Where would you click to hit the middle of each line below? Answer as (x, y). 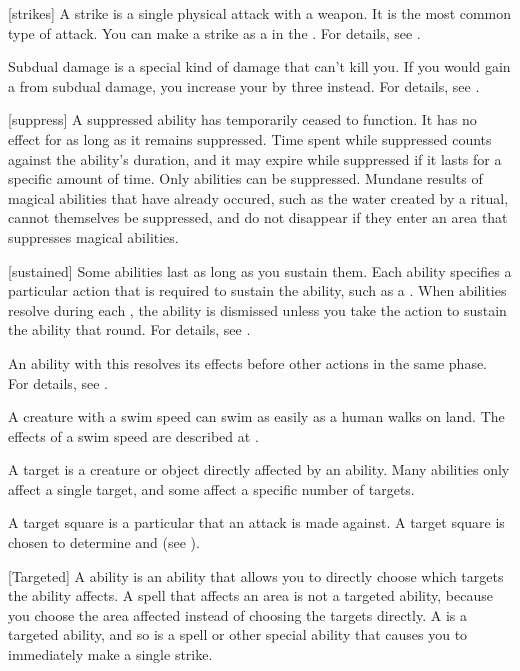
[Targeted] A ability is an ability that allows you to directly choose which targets (256, 575)
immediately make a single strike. (110, 654)
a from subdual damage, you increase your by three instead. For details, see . (244, 85)
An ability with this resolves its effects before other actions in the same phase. (248, 362)
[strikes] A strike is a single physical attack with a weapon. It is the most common (260, 13)
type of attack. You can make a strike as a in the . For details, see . (214, 32)
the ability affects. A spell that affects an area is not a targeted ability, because (250, 595)
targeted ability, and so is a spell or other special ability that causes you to (238, 634)
